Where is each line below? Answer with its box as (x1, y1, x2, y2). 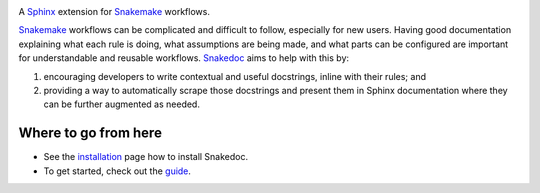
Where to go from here (18, 125, 162, 142)
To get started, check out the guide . (43, 165, 192, 177)
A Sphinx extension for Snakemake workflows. (18, 6, 210, 17)
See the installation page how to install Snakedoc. (43, 151, 249, 163)
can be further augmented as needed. (43, 98, 200, 110)
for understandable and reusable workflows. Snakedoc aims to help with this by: (18, 52, 350, 64)
